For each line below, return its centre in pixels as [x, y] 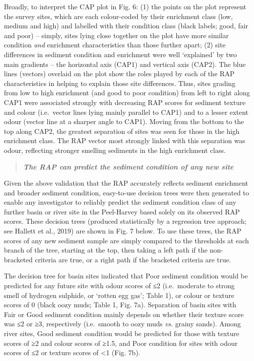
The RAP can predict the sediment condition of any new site [128, 166]
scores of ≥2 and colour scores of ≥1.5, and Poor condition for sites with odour [121, 343]
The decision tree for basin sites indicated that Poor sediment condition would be [126, 276]
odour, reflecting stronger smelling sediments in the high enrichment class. [115, 150]
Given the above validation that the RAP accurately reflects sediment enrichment [126, 183]
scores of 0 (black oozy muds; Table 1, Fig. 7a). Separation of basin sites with [120, 305]
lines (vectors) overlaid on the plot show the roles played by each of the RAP [119, 74]
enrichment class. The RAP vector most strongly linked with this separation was [125, 140]
